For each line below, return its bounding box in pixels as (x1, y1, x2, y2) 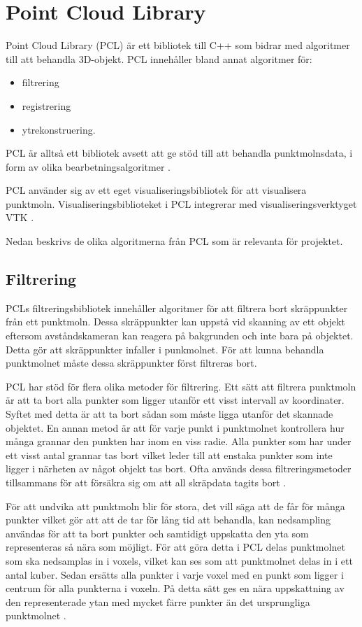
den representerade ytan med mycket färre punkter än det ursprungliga (6, 594, 310, 609)
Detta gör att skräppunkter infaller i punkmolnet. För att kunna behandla (6, 341, 324, 356)
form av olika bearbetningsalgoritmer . (6, 159, 171, 174)
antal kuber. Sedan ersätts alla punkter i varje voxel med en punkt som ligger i (6, 567, 344, 582)
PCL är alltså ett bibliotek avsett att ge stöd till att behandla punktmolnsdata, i (6, 146, 353, 160)
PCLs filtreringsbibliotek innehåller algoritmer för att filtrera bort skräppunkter (6, 300, 348, 315)
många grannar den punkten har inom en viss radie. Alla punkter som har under (6, 434, 352, 449)
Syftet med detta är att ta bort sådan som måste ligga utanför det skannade (6, 407, 333, 421)
